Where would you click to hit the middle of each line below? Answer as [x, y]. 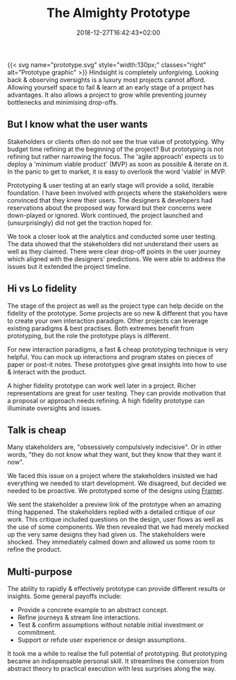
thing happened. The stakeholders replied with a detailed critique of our [112, 512]
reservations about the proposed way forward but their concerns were [110, 208]
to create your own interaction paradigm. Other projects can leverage [108, 321]
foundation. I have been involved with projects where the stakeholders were [117, 193]
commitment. [37, 633]
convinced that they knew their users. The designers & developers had [110, 200]
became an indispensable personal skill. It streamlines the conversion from [116, 661]
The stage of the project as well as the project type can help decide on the [116, 306]
